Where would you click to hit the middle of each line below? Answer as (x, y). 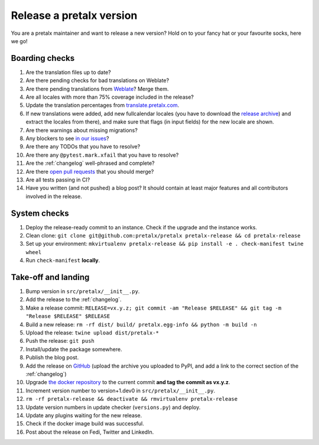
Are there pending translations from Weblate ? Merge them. (97, 89)
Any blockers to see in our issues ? (67, 138)
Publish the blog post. (52, 358)
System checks (40, 213)
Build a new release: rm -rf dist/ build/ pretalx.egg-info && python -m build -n (141, 324)
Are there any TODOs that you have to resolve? (83, 147)
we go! (19, 41)
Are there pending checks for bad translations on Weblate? (97, 80)
